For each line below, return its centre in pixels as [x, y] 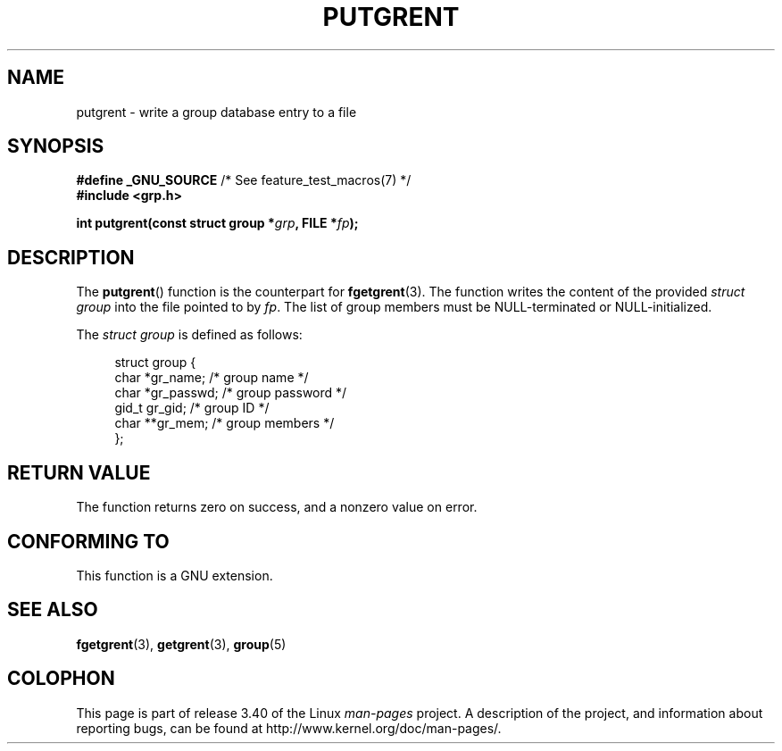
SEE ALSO [53, 610]
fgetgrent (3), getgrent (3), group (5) [181, 644]
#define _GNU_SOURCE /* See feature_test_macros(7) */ [244, 180]
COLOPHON [61, 679]
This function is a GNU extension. [175, 575]
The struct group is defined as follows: [189, 335]
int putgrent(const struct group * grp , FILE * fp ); [217, 223]
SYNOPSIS [56, 146]
